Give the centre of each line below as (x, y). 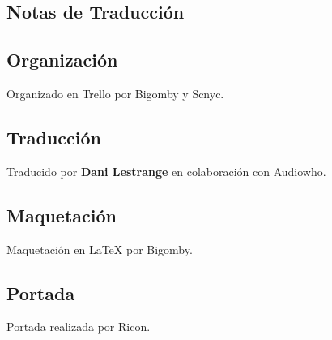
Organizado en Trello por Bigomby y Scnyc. (115, 93)
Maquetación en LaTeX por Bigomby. (100, 249)
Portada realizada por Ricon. (79, 327)
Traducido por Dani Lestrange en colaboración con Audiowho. (166, 171)
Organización (62, 60)
